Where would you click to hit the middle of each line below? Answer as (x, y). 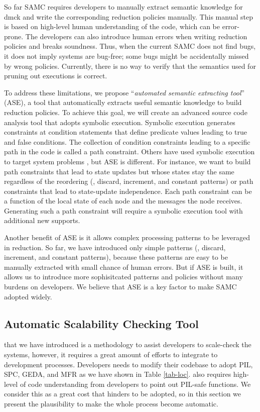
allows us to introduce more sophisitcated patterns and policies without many (123, 277)
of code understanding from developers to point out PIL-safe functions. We (135, 384)
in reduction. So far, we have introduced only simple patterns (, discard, (115, 247)
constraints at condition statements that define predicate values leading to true (125, 132)
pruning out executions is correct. (56, 76)
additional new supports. (42, 220)
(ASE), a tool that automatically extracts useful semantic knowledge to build (123, 102)
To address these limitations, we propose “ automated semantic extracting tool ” (124, 92)
